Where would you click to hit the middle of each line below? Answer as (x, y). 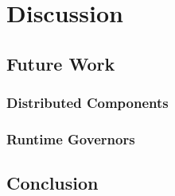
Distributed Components (87, 103)
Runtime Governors (71, 138)
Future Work (61, 63)
